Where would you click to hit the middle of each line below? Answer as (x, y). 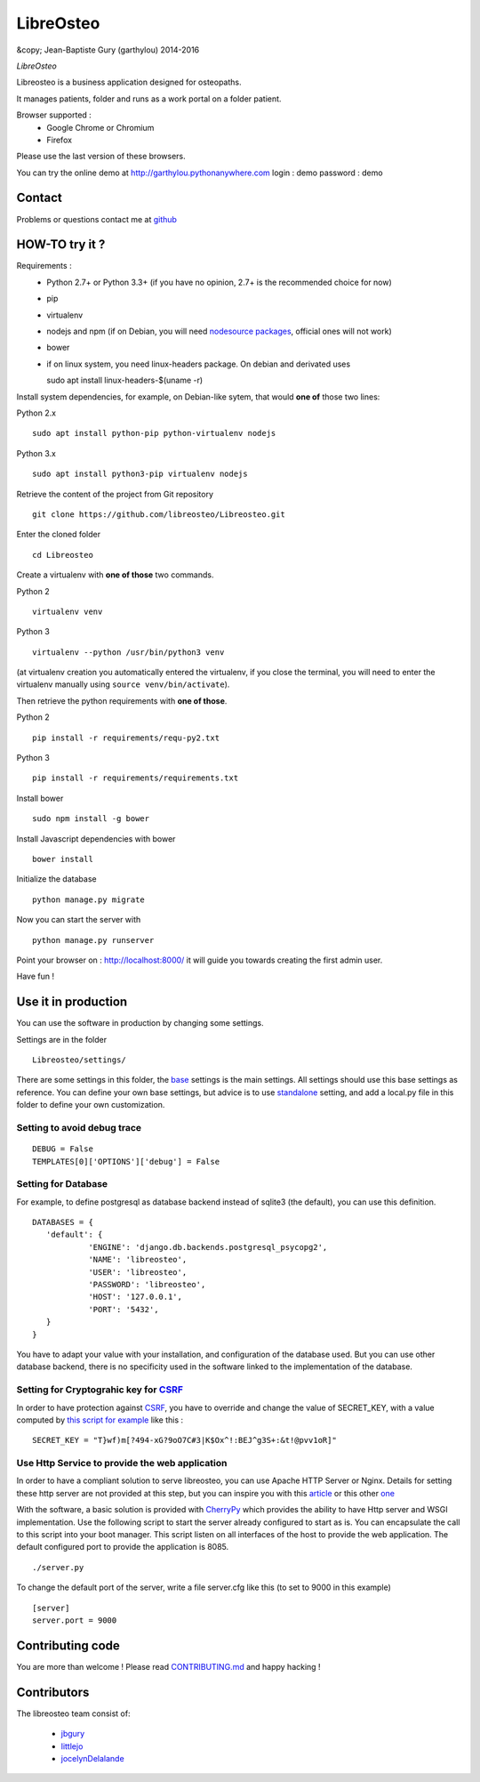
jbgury (73, 1734)
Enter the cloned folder (59, 535)
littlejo (72, 1746)
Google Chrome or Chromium (100, 127)
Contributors (53, 1692)
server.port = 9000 (75, 1620)
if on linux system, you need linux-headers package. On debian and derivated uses (199, 364)
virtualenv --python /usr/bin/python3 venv (128, 652)
